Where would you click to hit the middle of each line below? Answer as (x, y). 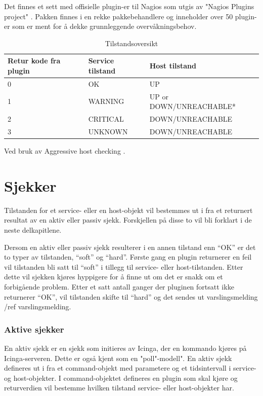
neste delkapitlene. (33, 229)
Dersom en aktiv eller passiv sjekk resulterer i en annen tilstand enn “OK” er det (130, 247)
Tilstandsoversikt (131, 43)
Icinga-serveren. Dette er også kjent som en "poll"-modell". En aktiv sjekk (118, 358)
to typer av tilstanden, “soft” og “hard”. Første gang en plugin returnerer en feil (128, 257)
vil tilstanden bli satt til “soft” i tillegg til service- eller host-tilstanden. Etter (124, 266)
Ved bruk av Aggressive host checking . (65, 151)
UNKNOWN (108, 131)
